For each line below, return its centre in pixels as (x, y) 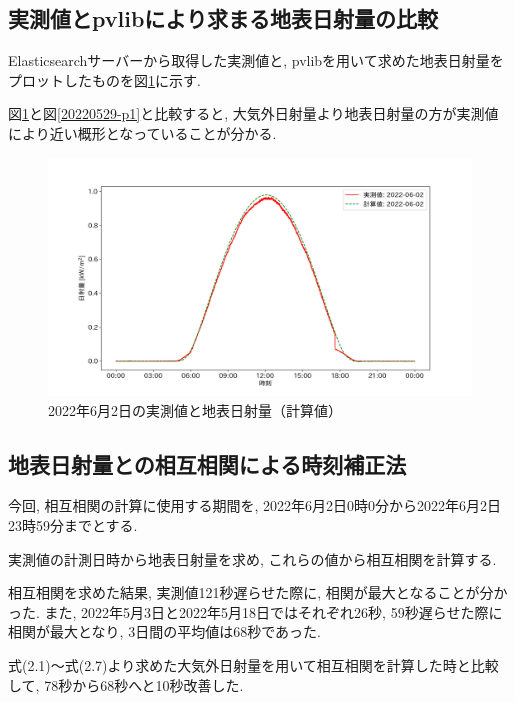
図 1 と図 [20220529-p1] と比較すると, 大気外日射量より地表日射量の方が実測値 (253, 113)
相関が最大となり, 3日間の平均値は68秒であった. (164, 631)
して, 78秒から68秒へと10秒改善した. (126, 684)
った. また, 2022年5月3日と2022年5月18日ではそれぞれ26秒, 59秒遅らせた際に (255, 611)
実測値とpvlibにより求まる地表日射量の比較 (223, 18)
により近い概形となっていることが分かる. (142, 132)
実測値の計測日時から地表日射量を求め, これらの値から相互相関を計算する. (252, 558)
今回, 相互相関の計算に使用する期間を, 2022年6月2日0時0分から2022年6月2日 (255, 505)
